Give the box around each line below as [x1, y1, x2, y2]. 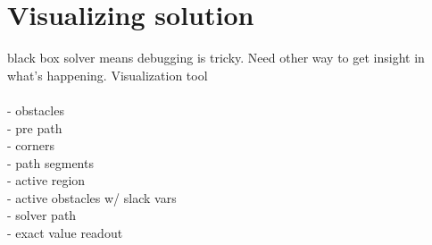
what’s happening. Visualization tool [7, 65, 208, 84]
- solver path [7, 206, 77, 224]
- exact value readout [7, 224, 123, 242]
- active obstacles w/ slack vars [7, 188, 177, 207]
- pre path [7, 118, 62, 137]
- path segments [7, 153, 94, 172]
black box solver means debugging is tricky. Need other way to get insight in [7, 48, 425, 67]
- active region [7, 171, 86, 190]
